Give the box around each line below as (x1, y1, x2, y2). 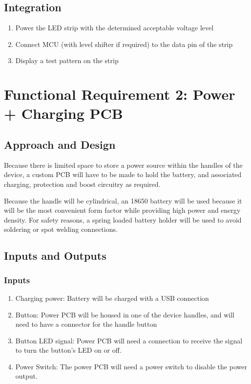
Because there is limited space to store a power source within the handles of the (4, 159, 243, 170)
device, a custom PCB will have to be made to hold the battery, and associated (4, 169, 242, 180)
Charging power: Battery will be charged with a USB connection (15, 293, 209, 303)
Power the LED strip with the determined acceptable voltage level (15, 23, 214, 33)
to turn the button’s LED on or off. (15, 345, 122, 355)
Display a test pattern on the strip (15, 55, 119, 66)
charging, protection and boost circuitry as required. (4, 179, 161, 189)
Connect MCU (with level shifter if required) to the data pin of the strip (15, 39, 233, 49)
